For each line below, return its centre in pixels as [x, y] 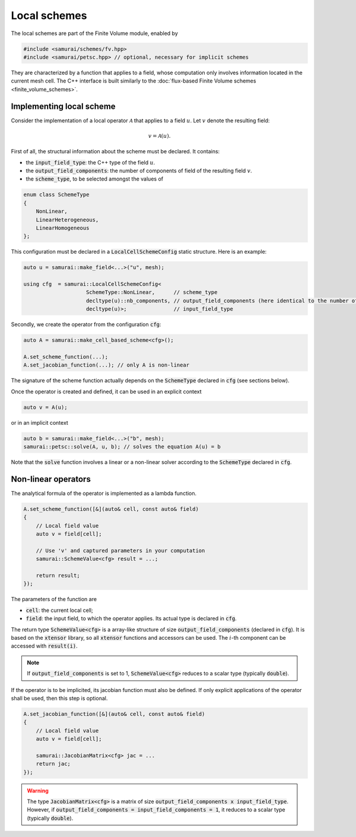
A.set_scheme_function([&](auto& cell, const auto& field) [111, 509]
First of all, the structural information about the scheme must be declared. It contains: [115, 151]
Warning [38, 791]
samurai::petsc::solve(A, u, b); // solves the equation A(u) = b [122, 447]
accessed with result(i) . [44, 646]
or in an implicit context [39, 422]
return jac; [53, 764]
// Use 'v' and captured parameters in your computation [120, 550]
